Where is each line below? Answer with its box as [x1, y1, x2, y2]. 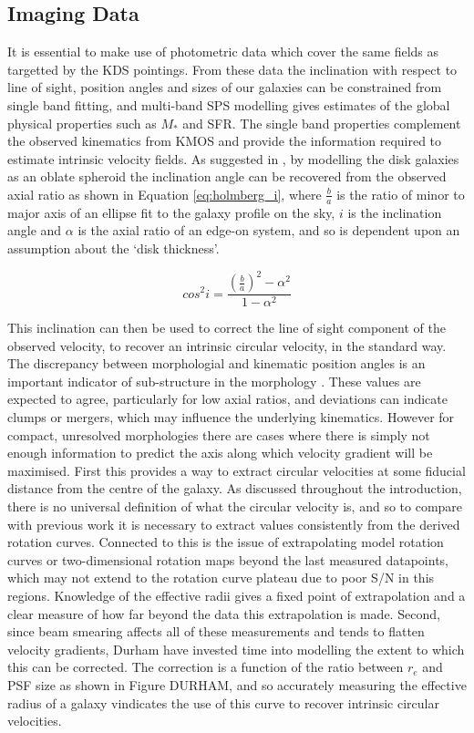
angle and [7, 221, 62, 240]
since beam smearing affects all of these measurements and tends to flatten [7, 622, 425, 641]
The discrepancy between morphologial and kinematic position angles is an [7, 354, 426, 373]
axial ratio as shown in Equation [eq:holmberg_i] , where [7, 184, 322, 203]
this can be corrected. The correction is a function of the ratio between [7, 657, 404, 676]
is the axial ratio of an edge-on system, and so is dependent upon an [77, 221, 460, 240]
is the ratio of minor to [336, 184, 465, 203]
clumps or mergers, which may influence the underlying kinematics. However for [7, 408, 455, 427]
